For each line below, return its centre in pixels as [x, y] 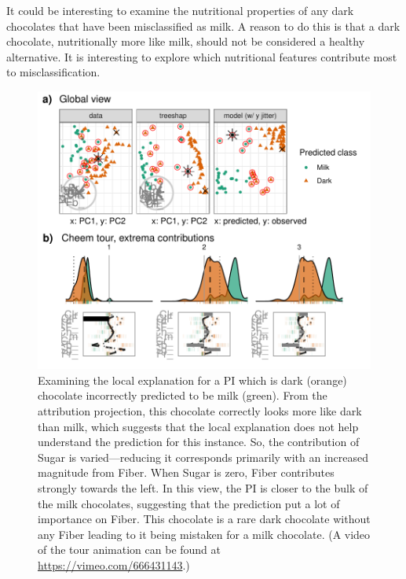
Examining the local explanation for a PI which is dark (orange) [192, 380]
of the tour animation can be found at [130, 549]
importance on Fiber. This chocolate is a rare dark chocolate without [204, 519]
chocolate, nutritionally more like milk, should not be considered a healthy [186, 41]
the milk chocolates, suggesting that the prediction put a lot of [189, 503]
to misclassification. [53, 72]
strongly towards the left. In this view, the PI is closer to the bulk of [203, 488]
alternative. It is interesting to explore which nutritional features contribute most [202, 56]
